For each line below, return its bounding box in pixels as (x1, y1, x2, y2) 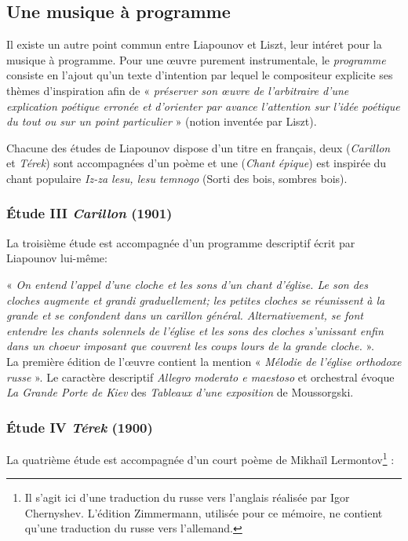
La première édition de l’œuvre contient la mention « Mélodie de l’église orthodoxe (6, 353, 402, 369)
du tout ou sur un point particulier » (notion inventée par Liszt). (6, 113, 317, 130)
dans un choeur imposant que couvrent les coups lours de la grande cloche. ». (6, 338, 374, 354)
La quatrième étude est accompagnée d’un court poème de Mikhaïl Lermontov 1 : (6, 448, 395, 467)
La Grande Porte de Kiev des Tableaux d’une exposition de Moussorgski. (6, 384, 354, 400)
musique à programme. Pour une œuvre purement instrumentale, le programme (6, 51, 386, 68)
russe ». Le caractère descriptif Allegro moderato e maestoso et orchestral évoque (6, 368, 395, 385)
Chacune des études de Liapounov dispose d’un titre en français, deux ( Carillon (6, 139, 391, 155)
